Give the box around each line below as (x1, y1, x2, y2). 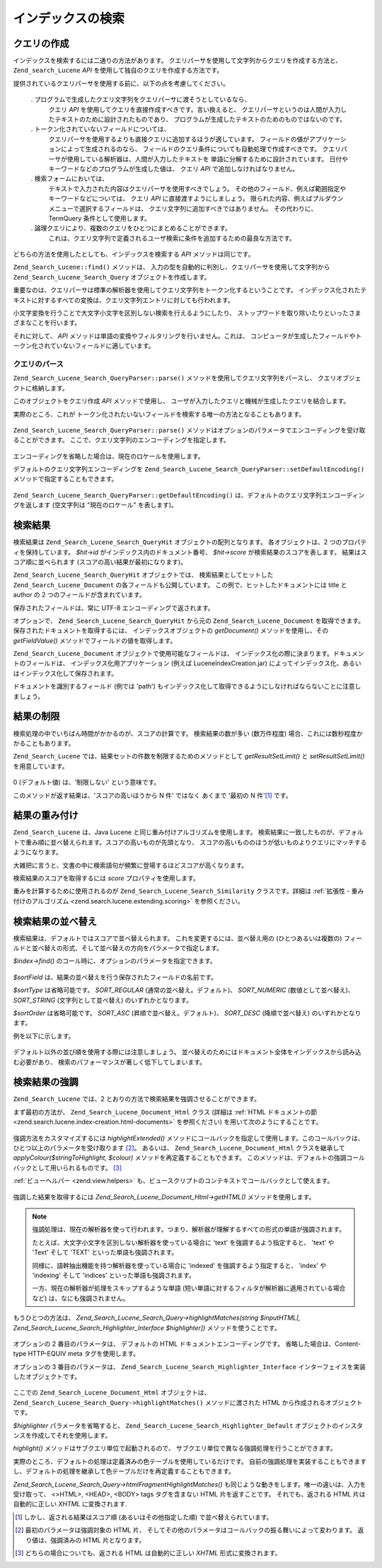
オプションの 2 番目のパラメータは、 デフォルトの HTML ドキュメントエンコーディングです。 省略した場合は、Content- (13, 1339, 361, 1348)
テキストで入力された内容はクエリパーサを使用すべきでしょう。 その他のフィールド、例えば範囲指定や (48, 184, 347, 192)
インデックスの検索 (13, 11, 125, 26)
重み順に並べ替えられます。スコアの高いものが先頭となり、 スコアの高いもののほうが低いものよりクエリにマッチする (25, 838, 367, 846)
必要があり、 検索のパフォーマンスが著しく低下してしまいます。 (18, 1058, 207, 1066)
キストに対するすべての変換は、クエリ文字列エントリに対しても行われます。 (13, 296, 234, 304)
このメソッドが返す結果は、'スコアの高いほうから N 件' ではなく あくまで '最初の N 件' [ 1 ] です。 (13, 791, 292, 800)
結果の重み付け (13, 809, 79, 822)
